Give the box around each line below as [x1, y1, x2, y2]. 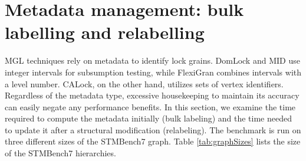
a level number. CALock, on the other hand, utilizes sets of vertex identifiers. [5, 77, 284, 90]
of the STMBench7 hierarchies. [5, 147, 116, 159]
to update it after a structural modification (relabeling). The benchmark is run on [5, 123, 301, 136]
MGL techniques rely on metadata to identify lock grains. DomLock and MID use [5, 54, 300, 67]
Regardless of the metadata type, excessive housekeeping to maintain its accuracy [5, 89, 300, 101]
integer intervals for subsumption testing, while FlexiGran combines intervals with [5, 65, 302, 78]
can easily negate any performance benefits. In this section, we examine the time [5, 100, 296, 113]
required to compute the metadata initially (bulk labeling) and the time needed [5, 112, 292, 124]
